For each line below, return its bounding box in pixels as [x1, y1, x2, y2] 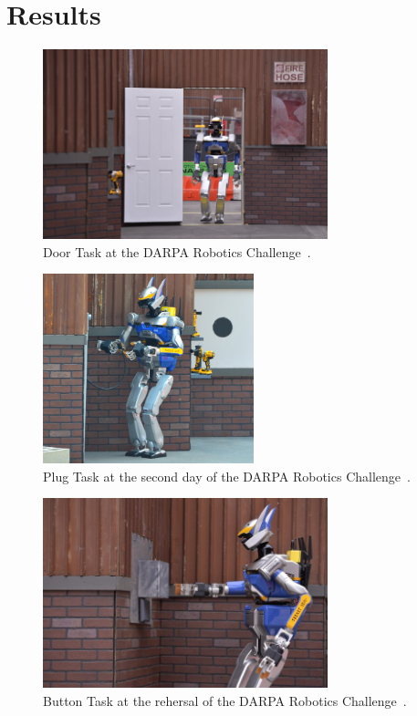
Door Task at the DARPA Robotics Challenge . [43, 242, 311, 261]
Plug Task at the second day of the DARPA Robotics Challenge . [43, 466, 411, 485]
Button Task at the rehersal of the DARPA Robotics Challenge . [43, 690, 407, 710]
